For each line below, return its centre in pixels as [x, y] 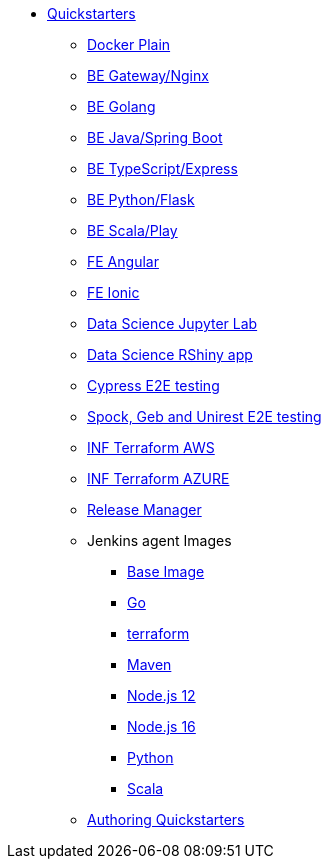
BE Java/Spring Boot [155, 137]
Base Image [166, 571]
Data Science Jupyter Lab [172, 323]
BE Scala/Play [132, 230]
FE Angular [123, 261]
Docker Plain [129, 44]
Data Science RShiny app [170, 354]
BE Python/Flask [141, 199]
